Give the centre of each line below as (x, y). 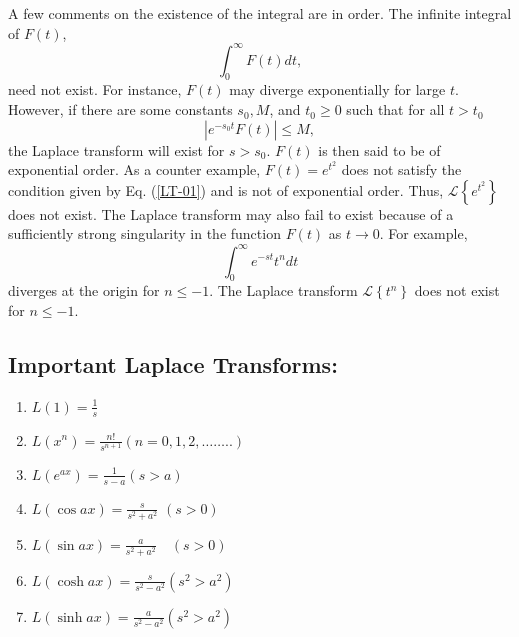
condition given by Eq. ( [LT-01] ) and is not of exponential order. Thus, (226, 189)
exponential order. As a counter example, (134, 169)
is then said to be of (379, 149)
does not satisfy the (401, 169)
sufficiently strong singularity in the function (144, 233)
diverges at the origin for (84, 290)
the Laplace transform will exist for (116, 149)
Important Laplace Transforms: (173, 363)
